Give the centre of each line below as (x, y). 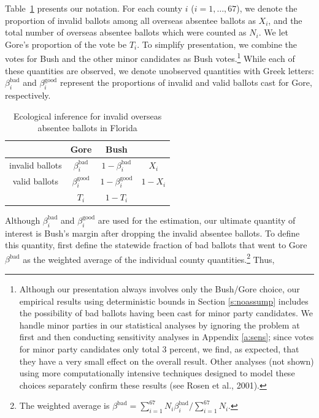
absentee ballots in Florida (87, 128)
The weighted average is (64, 405)
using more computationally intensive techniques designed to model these (157, 373)
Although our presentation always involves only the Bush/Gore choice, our (159, 289)
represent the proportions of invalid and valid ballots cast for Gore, (186, 82)
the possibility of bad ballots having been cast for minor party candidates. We (166, 313)
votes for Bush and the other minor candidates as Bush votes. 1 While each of (150, 58)
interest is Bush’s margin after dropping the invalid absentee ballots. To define (152, 233)
